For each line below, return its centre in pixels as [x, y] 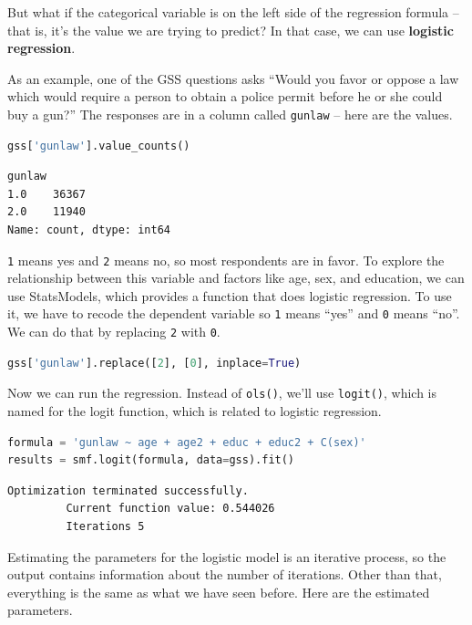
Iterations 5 [105, 526]
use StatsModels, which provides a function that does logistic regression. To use [230, 295]
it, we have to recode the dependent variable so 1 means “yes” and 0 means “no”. [234, 313]
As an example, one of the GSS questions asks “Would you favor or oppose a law [233, 78]
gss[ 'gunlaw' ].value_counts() [99, 146]
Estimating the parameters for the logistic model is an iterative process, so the [227, 556]
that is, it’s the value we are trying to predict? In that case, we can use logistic [231, 30]
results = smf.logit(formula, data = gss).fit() [151, 460]
